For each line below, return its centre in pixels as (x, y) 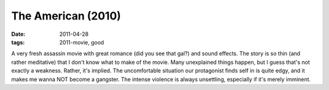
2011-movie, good (82, 42)
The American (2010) (66, 16)
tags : (18, 42)
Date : (18, 34)
